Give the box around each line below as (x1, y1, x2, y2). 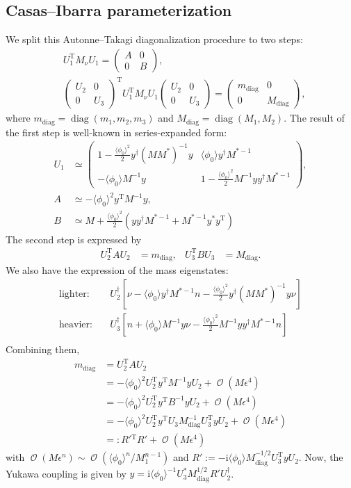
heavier (59, 320, 90, 330)
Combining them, (6, 342, 80, 357)
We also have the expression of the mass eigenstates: (6, 263, 229, 277)
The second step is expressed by (6, 231, 142, 246)
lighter (59, 289, 87, 300)
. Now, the (298, 450, 343, 464)
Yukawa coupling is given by (6, 466, 126, 480)
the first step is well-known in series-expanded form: (6, 124, 227, 139)
